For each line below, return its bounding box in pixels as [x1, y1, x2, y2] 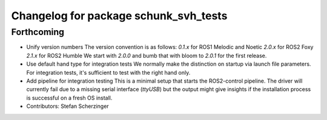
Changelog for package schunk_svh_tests [11, 9, 228, 22]
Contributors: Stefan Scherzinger [26, 103, 109, 110]
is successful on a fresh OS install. [26, 94, 113, 101]
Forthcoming [11, 27, 65, 37]
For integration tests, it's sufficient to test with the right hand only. [26, 69, 191, 76]
